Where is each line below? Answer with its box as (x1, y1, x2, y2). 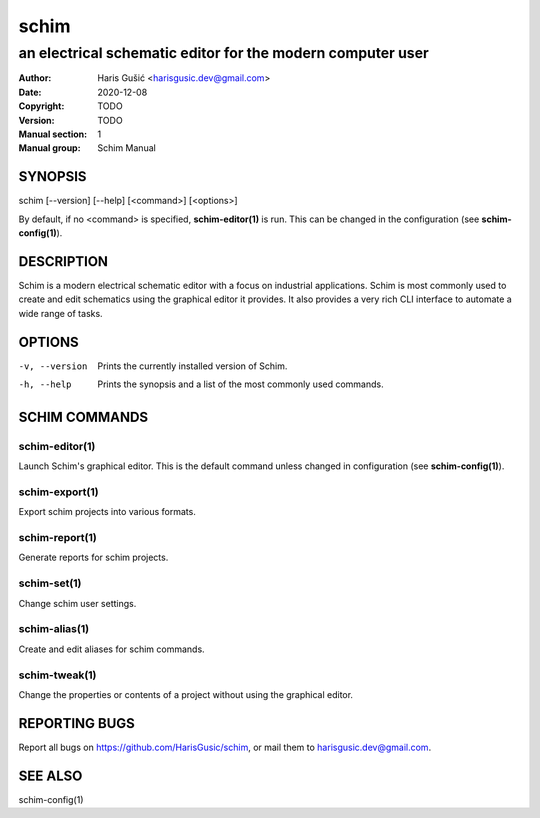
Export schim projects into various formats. (18, 506, 197, 518)
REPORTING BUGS (18, 715, 135, 732)
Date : (18, 86, 42, 98)
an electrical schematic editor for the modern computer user (18, 44, 429, 62)
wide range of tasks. (18, 307, 104, 319)
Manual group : (18, 142, 81, 154)
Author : (18, 72, 52, 84)
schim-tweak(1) (18, 668, 97, 682)
